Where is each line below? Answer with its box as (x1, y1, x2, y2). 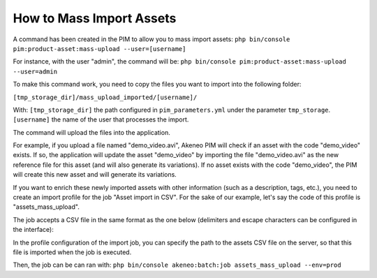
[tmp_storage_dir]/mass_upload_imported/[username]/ (13, 93, 198, 101)
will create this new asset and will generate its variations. (13, 170, 177, 179)
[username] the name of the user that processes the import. (13, 115, 189, 124)
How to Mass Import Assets (13, 10, 177, 26)
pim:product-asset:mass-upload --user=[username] (13, 45, 186, 52)
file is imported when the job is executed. (13, 248, 132, 256)
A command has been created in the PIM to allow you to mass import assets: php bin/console (13, 35, 290, 43)
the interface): (13, 226, 54, 234)
